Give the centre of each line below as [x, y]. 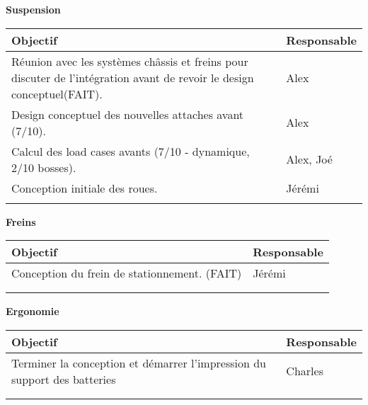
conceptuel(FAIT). [57, 93]
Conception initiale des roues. [85, 188]
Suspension [33, 9]
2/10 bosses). [44, 167]
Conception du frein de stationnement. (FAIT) [127, 273]
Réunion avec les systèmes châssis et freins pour [130, 61]
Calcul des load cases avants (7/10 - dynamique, [131, 151]
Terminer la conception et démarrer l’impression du [139, 363]
